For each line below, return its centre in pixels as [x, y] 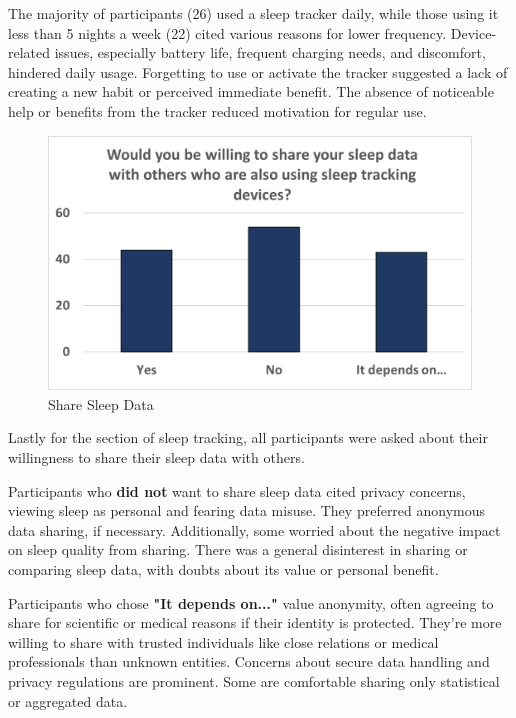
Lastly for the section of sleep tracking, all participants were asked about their [248, 437]
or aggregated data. [68, 700]
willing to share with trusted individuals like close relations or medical [223, 641]
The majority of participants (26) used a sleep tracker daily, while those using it [253, 13]
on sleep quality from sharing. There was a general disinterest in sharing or [238, 549]
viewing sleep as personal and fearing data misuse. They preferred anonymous [247, 510]
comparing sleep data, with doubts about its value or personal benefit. [223, 568]
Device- [473, 32]
